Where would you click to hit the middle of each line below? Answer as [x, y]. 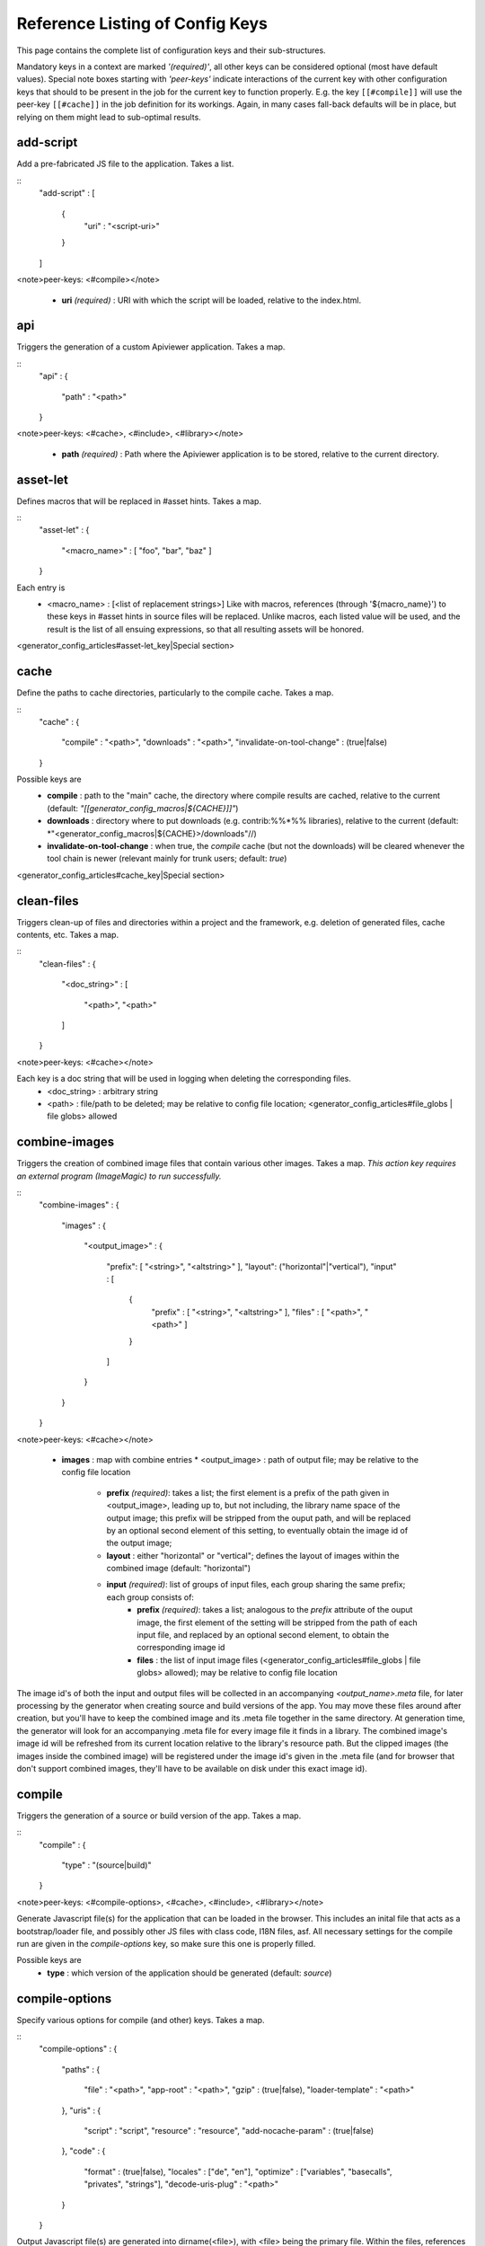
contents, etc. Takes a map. [68, 935]
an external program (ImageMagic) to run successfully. [119, 1176]
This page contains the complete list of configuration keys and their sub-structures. [172, 50]
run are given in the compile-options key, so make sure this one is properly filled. [166, 1943]
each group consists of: [150, 1597]
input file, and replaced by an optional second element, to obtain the [263, 1635]
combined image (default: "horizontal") [179, 1569]
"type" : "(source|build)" [106, 1865]
